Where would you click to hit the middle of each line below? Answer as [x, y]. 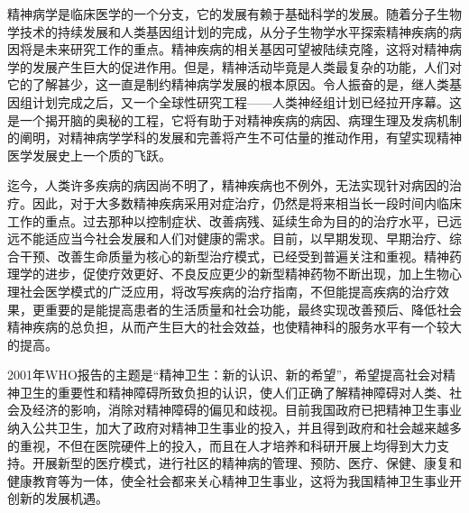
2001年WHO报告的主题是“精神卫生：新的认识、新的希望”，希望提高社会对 [225, 375]
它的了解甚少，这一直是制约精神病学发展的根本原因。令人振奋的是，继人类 [228, 84]
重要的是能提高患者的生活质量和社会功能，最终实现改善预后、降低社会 [253, 309]
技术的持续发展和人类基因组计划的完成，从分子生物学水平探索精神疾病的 [234, 31]
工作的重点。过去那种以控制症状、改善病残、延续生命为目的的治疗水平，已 [228, 220]
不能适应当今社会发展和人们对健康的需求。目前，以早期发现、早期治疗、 [234, 238]
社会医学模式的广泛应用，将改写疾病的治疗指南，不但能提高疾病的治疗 [228, 291]
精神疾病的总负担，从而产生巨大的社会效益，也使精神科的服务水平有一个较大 [234, 327]
